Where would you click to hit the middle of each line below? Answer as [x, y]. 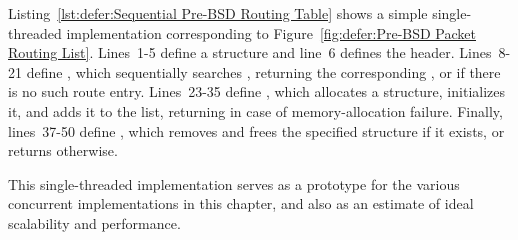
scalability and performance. [94, 222]
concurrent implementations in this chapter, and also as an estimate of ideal [241, 203]
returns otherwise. [63, 150]
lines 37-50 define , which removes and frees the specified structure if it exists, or [256, 130]
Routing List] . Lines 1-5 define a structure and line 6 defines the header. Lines [250, 52]
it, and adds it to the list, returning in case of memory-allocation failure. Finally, [255, 110]
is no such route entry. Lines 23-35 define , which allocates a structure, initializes [257, 91]
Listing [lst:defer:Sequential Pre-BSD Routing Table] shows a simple [218, 13]
